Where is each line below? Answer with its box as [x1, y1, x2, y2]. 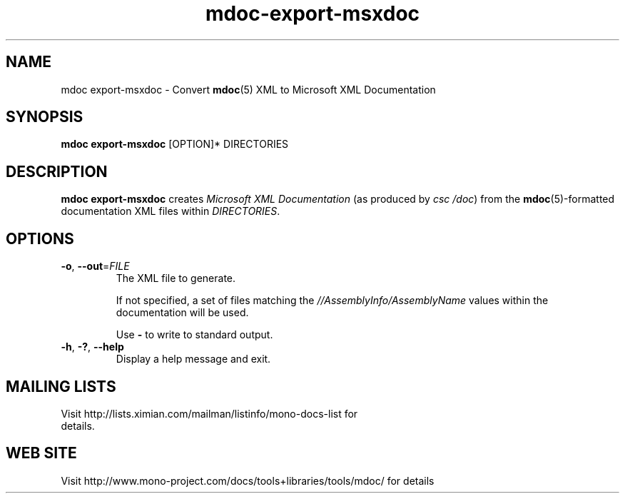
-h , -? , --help [61, 341, 124, 353]
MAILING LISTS [6, 377, 116, 395]
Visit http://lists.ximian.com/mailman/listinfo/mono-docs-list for [61, 407, 358, 420]
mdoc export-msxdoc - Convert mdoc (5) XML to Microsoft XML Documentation [61, 83, 436, 96]
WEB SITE [6, 444, 77, 463]
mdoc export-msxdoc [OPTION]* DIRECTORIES [61, 138, 289, 151]
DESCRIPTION [6, 162, 108, 181]
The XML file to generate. [116, 272, 236, 285]
